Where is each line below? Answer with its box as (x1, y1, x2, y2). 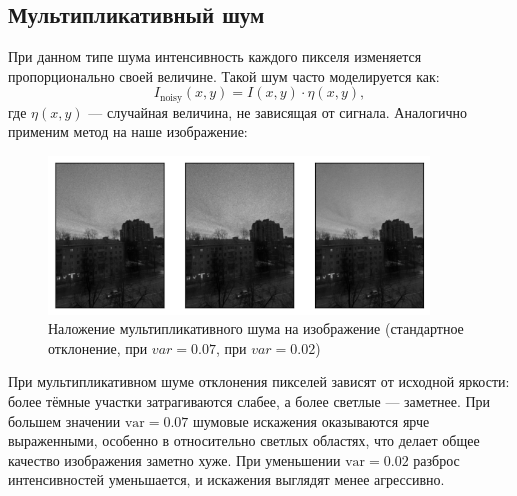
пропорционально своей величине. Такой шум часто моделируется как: (8, 65, 440, 86)
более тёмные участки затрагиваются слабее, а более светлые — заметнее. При (8, 390, 491, 411)
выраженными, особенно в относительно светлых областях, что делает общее (8, 430, 480, 451)
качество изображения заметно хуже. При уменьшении (8, 449, 341, 470)
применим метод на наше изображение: (8, 121, 248, 142)
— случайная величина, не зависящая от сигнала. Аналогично (88, 101, 467, 122)
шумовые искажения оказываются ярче (193, 410, 430, 431)
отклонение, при (48, 337, 148, 358)
